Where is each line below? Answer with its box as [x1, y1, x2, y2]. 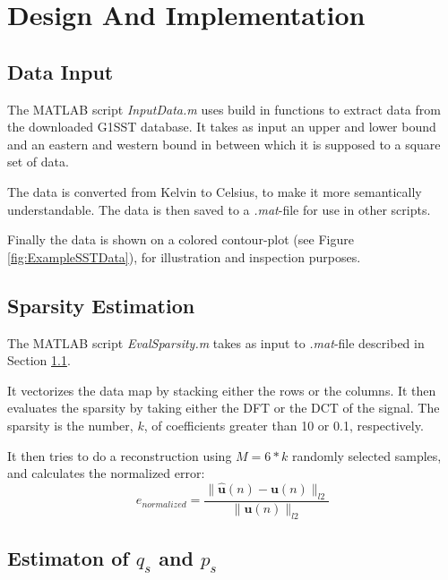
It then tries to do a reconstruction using [7, 446, 232, 465]
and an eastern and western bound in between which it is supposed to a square [7, 134, 441, 153]
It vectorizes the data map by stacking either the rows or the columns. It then [7, 380, 436, 399]
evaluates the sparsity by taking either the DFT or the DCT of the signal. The [7, 398, 440, 417]
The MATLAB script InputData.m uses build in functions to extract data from [7, 99, 441, 118]
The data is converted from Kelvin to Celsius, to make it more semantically [7, 182, 422, 200]
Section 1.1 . [7, 351, 71, 370]
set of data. [7, 152, 69, 171]
